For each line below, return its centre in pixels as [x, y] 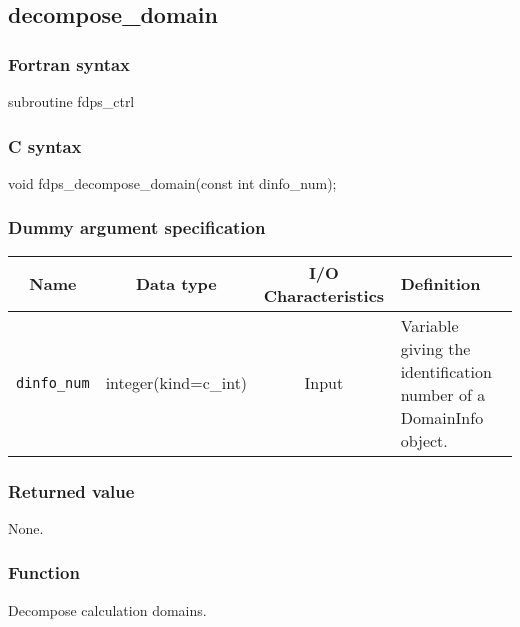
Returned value [71, 490]
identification [446, 371]
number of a [443, 394]
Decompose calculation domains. [107, 609]
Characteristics [324, 295]
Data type [176, 284]
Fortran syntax [69, 63]
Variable [429, 325]
